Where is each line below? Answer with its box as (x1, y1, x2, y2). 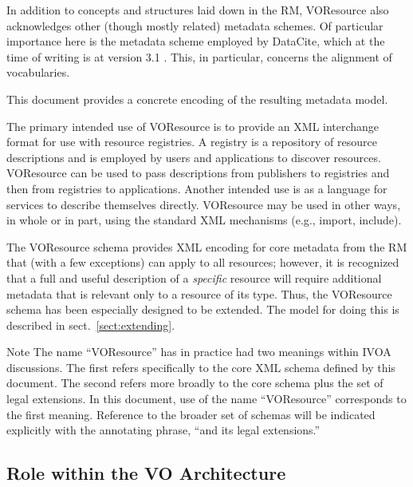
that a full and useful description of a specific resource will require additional (6, 269, 382, 286)
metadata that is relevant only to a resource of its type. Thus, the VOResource (6, 285, 392, 302)
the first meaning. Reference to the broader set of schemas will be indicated (6, 406, 376, 422)
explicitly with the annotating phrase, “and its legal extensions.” (6, 422, 321, 438)
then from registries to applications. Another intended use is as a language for (6, 180, 387, 196)
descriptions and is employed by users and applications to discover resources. (6, 148, 381, 165)
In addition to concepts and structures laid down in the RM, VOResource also (6, 2, 389, 18)
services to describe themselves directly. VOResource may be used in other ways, (6, 196, 401, 212)
